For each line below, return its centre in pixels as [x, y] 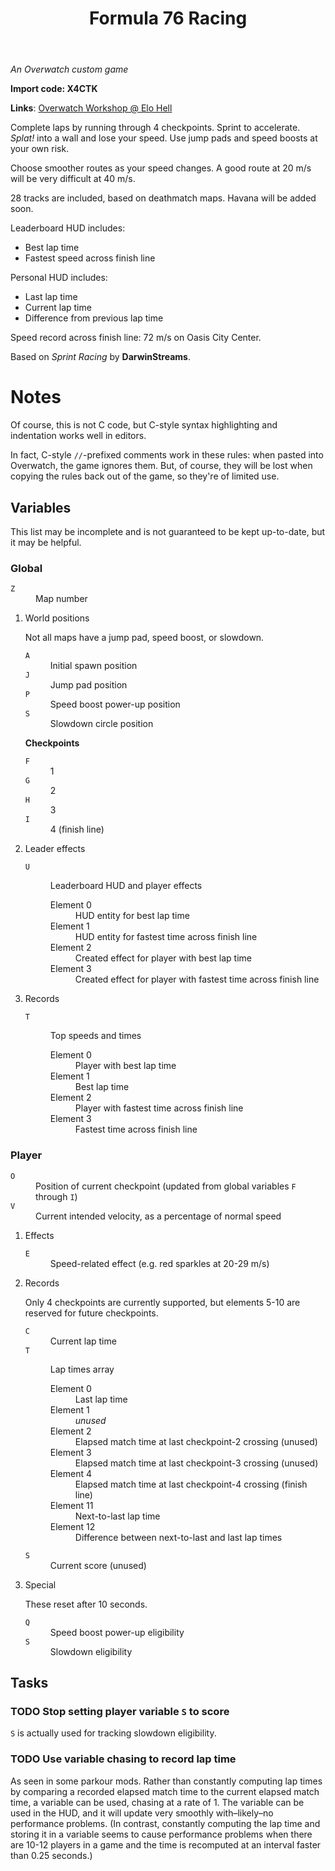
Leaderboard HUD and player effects [126, 886]
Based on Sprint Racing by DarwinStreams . [100, 357]
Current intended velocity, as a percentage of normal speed [158, 1216]
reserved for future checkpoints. [91, 1313]
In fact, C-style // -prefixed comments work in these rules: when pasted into [167, 455]
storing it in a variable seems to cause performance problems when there [161, 1834]
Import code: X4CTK [54, 89]
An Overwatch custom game [69, 69]
